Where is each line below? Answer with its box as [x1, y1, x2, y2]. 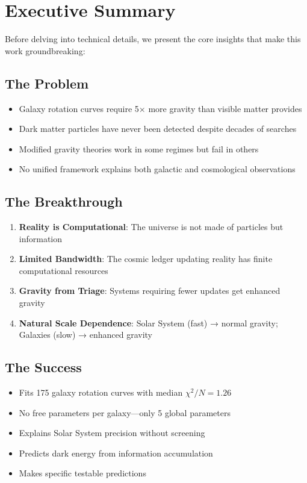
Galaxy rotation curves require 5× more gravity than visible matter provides [19, 102, 302, 114]
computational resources [19, 264, 108, 276]
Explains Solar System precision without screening [19, 426, 205, 439]
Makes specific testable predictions [19, 467, 146, 479]
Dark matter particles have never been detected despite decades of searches [19, 122, 297, 135]
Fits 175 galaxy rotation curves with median [19, 386, 183, 399]
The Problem [5, 73, 89, 92]
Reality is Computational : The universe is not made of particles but [19, 220, 284, 233]
